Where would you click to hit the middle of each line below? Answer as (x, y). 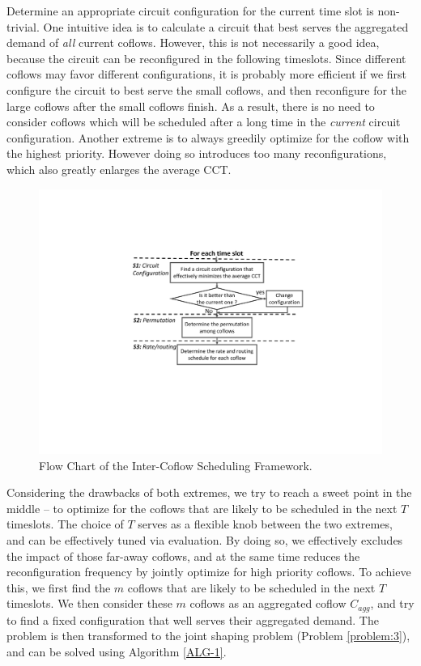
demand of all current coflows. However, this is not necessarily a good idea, (193, 42)
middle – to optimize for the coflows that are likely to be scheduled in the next (202, 508)
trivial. (23, 26)
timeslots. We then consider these (89, 603)
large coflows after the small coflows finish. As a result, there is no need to (191, 106)
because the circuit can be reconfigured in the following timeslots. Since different (206, 58)
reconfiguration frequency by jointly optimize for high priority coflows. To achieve (209, 572)
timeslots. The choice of (65, 524)
